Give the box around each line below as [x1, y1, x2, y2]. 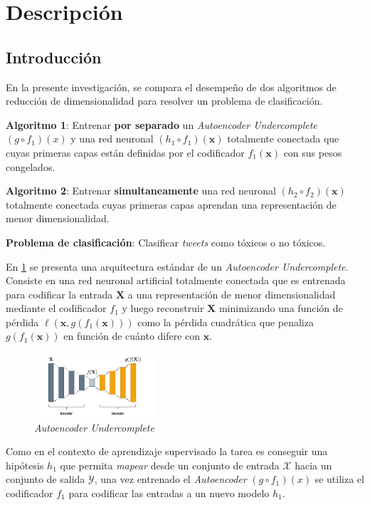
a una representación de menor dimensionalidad [127, 286, 336, 301]
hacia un [295, 457, 332, 472]
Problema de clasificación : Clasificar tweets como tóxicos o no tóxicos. [6, 234, 326, 249]
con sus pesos [283, 145, 342, 160]
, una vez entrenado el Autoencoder [94, 472, 247, 486]
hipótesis [6, 457, 44, 472]
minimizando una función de [218, 301, 343, 316]
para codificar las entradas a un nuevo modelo [68, 485, 270, 500]
